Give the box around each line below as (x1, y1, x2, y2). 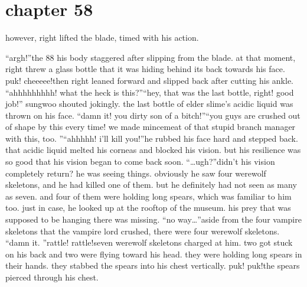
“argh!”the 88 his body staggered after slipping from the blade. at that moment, (5, 51, 296, 63)
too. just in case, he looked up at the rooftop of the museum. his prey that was (5, 201, 291, 214)
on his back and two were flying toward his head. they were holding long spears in (5, 247, 302, 260)
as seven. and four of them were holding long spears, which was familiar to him (5, 190, 292, 202)
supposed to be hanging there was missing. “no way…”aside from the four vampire (5, 213, 302, 226)
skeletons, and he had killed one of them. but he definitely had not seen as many (5, 178, 297, 191)
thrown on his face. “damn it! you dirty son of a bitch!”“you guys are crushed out (5, 109, 301, 121)
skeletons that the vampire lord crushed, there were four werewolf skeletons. (5, 224, 280, 237)
